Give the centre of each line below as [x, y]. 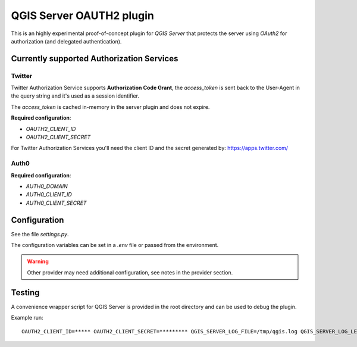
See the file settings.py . [40, 234]
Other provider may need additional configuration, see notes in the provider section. [130, 272]
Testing [25, 293]
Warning [38, 261]
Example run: [27, 318]
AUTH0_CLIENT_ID [49, 195]
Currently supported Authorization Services [95, 59]
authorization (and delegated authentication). [66, 41]
